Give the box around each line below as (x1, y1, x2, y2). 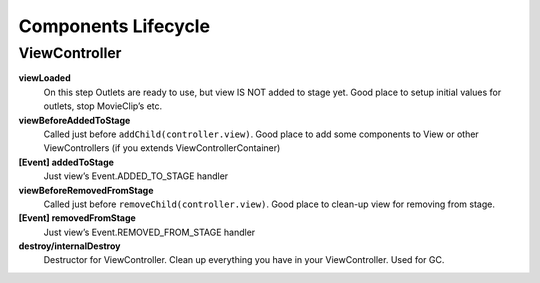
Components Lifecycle (18, 15, 210, 37)
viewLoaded (18, 72, 71, 84)
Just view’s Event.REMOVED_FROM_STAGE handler (43, 226, 256, 238)
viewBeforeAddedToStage (18, 114, 131, 126)
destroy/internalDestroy (18, 240, 121, 252)
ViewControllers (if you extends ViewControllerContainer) (43, 142, 281, 154)
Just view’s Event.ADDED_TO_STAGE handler (43, 170, 229, 182)
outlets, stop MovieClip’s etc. (43, 100, 163, 112)
